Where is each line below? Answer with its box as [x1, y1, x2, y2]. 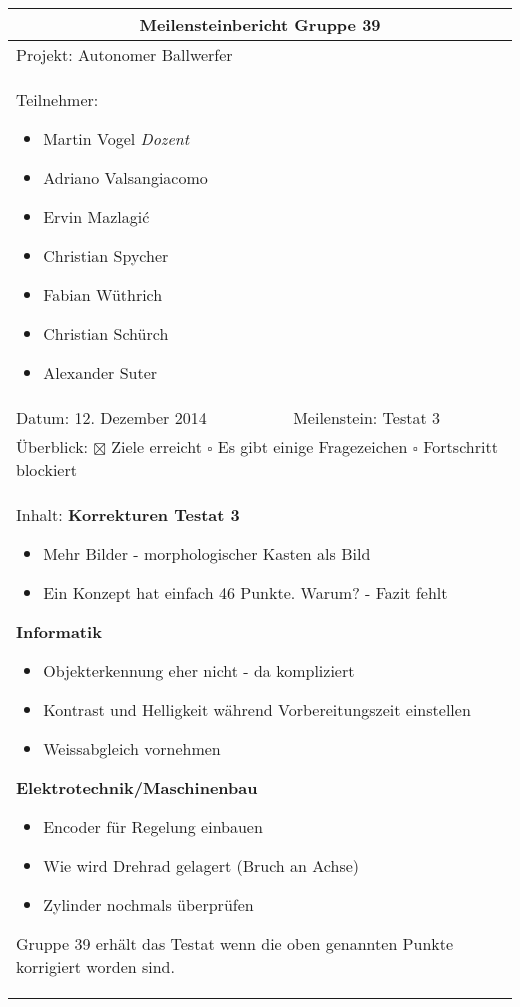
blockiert [16, 458, 77, 481]
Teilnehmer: [16, 88, 99, 111]
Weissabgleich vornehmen [43, 737, 221, 760]
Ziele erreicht [111, 435, 202, 458]
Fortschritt [423, 435, 498, 458]
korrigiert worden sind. [16, 955, 175, 978]
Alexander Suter [43, 361, 158, 384]
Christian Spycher [43, 244, 169, 267]
